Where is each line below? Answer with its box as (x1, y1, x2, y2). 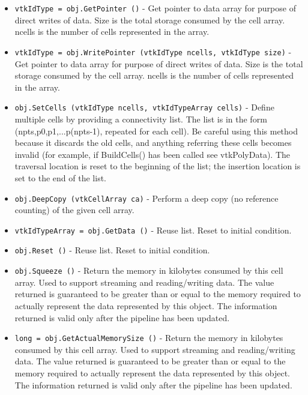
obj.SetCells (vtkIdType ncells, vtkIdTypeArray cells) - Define (14, 101, 274, 113)
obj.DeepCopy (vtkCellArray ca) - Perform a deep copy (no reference (14, 191, 279, 204)
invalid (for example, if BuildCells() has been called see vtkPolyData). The (14, 148, 290, 160)
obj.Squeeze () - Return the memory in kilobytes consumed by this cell (14, 264, 283, 277)
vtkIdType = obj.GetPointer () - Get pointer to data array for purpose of (14, 2, 296, 14)
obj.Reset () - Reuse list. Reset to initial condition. (14, 244, 210, 256)
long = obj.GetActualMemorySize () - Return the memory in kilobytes (14, 331, 283, 344)
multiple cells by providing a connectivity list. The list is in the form (14, 112, 267, 125)
